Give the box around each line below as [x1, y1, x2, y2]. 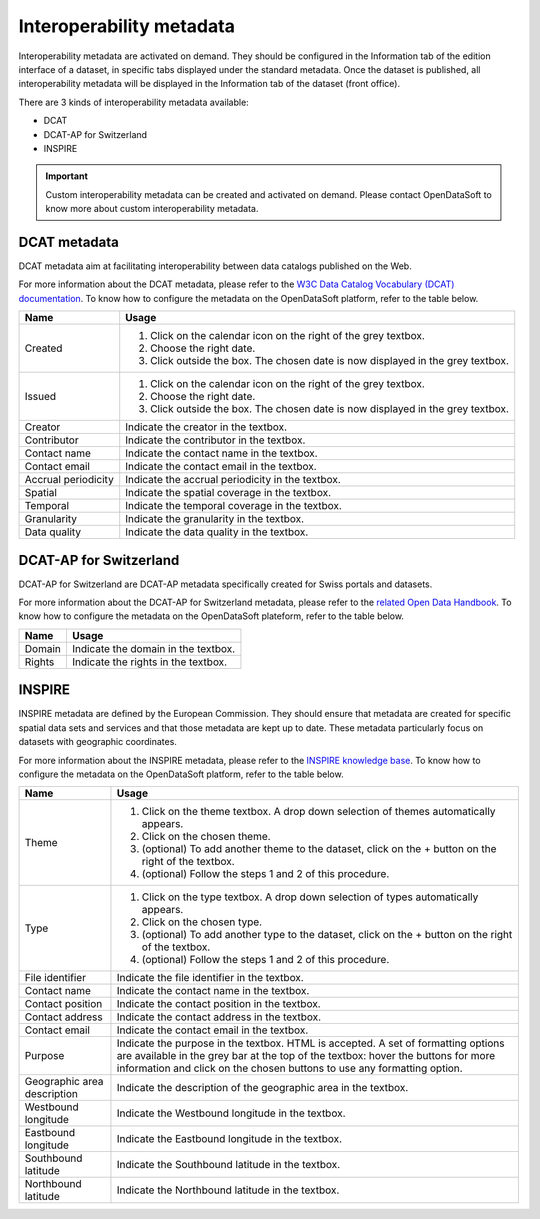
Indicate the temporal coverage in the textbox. [125, 499, 342, 513]
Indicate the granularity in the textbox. [125, 512, 305, 526]
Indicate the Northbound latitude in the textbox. [116, 1183, 340, 1197]
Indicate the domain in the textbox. [71, 641, 236, 655]
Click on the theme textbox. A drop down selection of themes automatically [141, 805, 496, 819]
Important [45, 170, 89, 182]
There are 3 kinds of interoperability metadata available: [18, 96, 249, 108]
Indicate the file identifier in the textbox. [116, 971, 304, 985]
